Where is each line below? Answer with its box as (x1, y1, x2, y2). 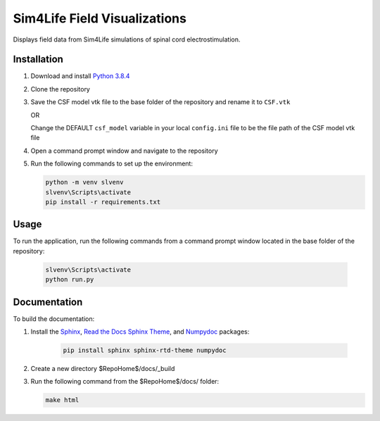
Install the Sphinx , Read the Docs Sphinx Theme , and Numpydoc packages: (30, 327, 250, 336)
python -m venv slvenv (45, 178, 124, 187)
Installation (13, 54, 63, 65)
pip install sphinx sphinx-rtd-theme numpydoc (63, 346, 227, 355)
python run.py (45, 275, 94, 284)
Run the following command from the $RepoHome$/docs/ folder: (30, 377, 220, 386)
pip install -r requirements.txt (45, 198, 161, 206)
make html (45, 396, 80, 404)
